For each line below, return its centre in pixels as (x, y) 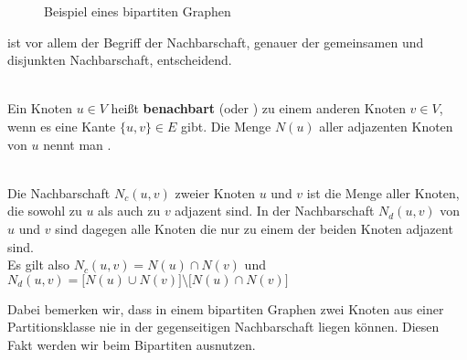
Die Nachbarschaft (59, 192)
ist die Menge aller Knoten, (383, 192)
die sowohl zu (45, 211)
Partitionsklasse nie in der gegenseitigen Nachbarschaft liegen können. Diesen (223, 327)
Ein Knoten (40, 108)
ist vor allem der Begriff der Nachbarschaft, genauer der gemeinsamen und (216, 42)
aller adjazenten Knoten (386, 126)
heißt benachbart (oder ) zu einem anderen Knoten (258, 108)
